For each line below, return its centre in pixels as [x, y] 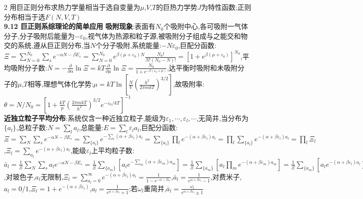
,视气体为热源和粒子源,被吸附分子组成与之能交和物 [167, 35]
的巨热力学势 [177, 7]
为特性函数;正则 [226, 7]
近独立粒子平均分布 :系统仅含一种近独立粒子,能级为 [85, 118]
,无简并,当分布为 [222, 118]
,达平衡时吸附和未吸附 [202, 67]
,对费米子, [226, 176]
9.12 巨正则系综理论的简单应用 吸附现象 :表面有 [80, 26]
